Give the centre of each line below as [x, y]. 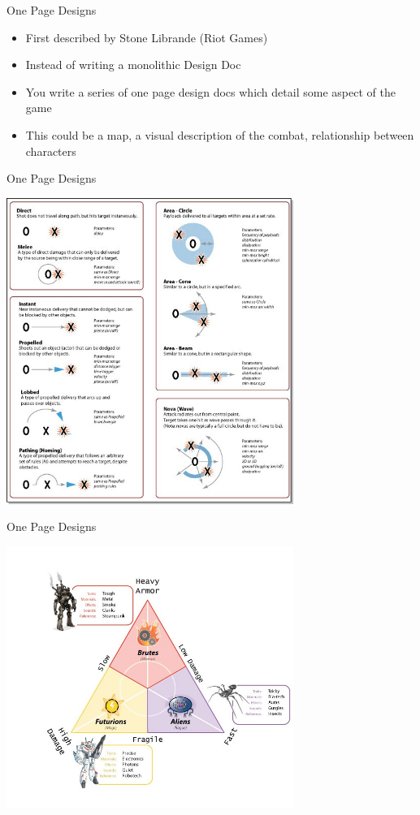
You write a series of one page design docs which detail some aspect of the [210, 91]
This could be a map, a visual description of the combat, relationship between [220, 134]
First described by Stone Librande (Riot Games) [147, 37]
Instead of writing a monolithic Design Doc [133, 65]
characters [51, 151]
